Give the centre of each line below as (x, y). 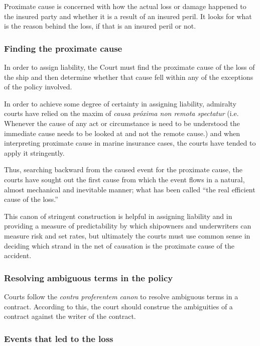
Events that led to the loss (59, 338)
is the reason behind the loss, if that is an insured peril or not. (100, 26)
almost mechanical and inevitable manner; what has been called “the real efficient (130, 189)
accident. (18, 255)
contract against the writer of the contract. (70, 316)
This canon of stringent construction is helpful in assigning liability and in (118, 216)
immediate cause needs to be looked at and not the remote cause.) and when (122, 133)
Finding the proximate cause (63, 48)
